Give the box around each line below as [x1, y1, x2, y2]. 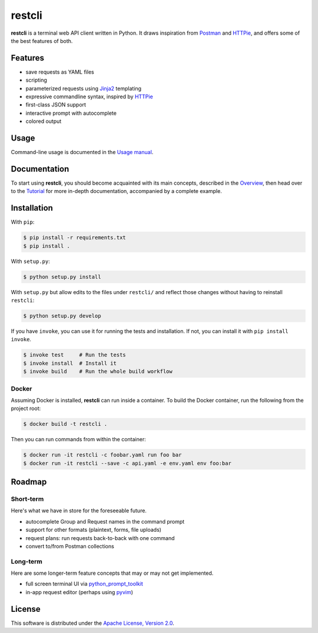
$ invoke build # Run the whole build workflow [23, 368, 173, 375]
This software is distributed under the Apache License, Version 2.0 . [11, 619, 175, 627]
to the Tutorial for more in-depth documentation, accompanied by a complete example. [11, 188, 222, 195]
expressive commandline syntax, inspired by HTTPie [25, 93, 153, 100]
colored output [25, 118, 62, 125]
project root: [11, 405, 41, 412]
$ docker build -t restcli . [23, 421, 108, 428]
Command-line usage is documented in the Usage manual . [11, 149, 154, 156]
